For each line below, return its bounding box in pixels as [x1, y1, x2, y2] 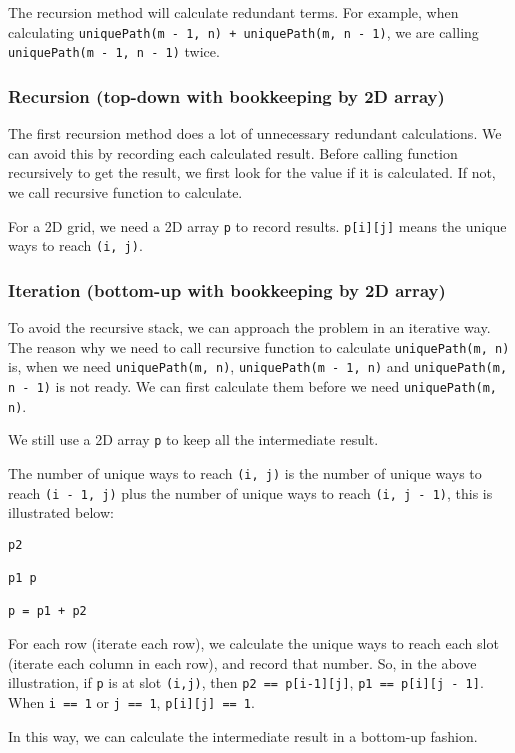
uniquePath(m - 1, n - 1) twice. [8, 41, 220, 62]
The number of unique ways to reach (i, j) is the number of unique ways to [8, 462, 482, 483]
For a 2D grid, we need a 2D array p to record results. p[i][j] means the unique [8, 215, 507, 236]
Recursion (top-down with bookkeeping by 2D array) [8, 83, 445, 108]
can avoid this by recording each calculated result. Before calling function [8, 142, 458, 163]
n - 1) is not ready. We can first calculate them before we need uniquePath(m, [8, 375, 497, 396]
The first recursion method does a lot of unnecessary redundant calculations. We [8, 123, 502, 144]
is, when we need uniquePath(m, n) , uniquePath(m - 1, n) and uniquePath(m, [8, 356, 508, 377]
